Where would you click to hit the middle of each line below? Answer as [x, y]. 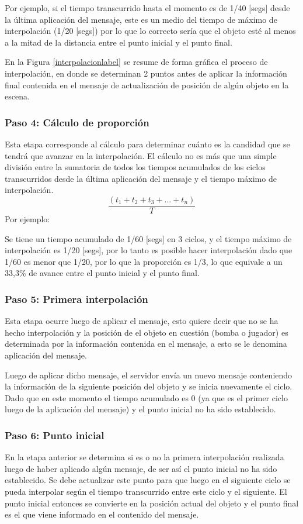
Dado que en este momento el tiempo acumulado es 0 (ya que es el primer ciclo [146, 397]
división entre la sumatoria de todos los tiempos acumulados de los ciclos [135, 167]
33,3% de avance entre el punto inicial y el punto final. [102, 273]
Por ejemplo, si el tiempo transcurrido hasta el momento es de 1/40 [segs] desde [147, 8]
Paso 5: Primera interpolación [76, 299]
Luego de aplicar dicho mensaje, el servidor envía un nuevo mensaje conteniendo [149, 375]
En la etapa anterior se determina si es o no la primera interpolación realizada [144, 457]
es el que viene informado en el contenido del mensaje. [102, 514]
